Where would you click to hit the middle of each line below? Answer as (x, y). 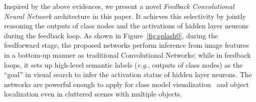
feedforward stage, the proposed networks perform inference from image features (127, 45)
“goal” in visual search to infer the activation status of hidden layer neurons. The (128, 74)
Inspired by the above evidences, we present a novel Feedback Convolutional (119, 6)
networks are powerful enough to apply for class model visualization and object (127, 84)
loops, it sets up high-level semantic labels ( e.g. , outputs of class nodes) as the (124, 64)
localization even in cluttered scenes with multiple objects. (93, 94)
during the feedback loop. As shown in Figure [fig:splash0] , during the (111, 35)
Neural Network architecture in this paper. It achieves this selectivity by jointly (125, 16)
